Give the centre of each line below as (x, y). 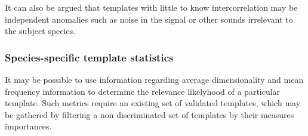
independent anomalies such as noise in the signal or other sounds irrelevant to (149, 19)
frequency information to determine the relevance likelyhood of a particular (143, 91)
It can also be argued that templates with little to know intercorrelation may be (151, 7)
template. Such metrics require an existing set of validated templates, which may (153, 103)
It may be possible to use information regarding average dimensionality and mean (154, 79)
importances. (28, 126)
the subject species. (40, 31)
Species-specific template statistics (89, 57)
